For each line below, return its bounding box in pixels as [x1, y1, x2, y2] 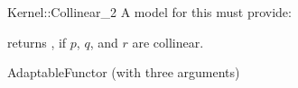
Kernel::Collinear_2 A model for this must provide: [7, 3, 292, 21]
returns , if [7, 32, 67, 51]
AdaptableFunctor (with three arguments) [7, 63, 240, 82]
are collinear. [132, 32, 204, 51]
